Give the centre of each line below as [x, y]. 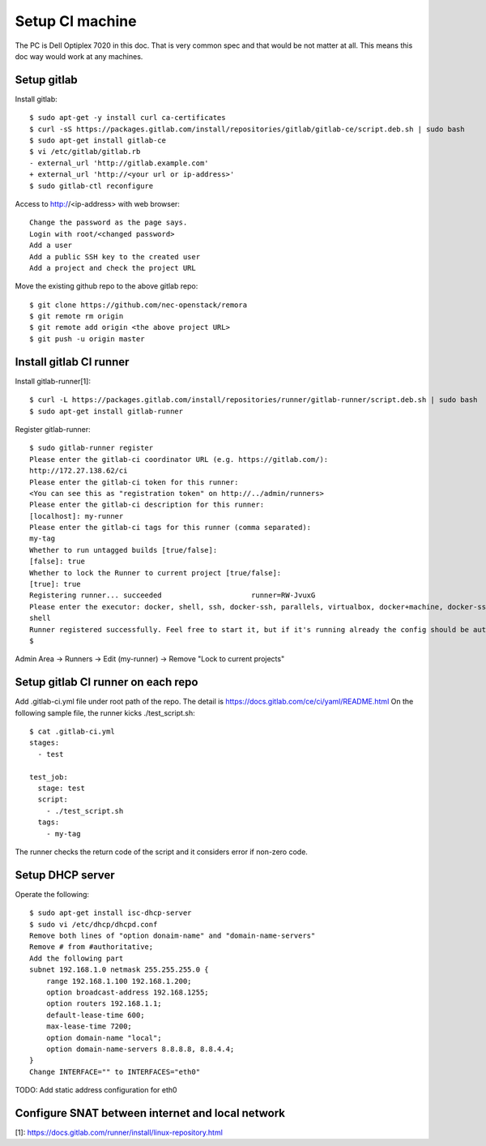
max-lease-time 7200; [89, 1026]
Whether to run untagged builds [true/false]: [124, 550]
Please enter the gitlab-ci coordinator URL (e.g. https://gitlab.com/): [179, 459]
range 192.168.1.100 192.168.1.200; [119, 981]
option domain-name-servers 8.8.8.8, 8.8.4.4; [140, 1049]
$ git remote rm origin [77, 316]
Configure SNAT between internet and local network [150, 1113]
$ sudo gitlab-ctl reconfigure [92, 186]
